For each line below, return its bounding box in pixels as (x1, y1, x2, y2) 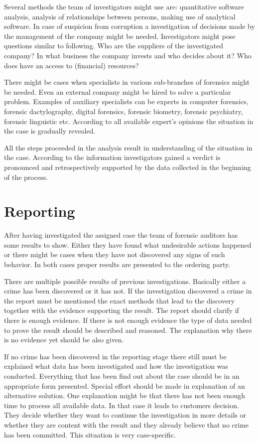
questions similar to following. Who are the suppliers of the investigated (4, 40, 224, 51)
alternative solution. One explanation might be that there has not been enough (4, 390, 246, 401)
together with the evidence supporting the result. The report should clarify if (4, 305, 239, 315)
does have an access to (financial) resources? (4, 60, 139, 70)
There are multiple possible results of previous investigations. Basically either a (4, 276, 246, 286)
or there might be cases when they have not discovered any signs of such (4, 249, 225, 260)
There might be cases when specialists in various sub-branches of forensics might (4, 77, 250, 87)
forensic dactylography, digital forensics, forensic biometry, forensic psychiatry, (4, 106, 243, 116)
